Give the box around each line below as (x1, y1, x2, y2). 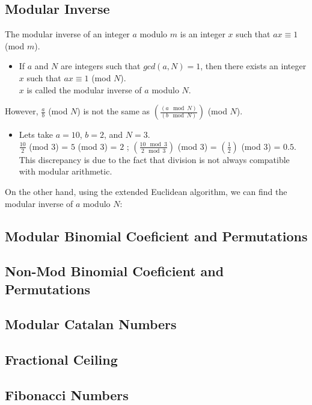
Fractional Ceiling (5, 350, 118, 369)
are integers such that (61, 60, 141, 72)
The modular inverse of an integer (5, 28, 130, 40)
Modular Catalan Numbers (5, 315, 177, 333)
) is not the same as (77, 105, 150, 117)
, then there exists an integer (200, 60, 307, 72)
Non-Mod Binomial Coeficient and (5, 262, 224, 280)
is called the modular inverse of (26, 83, 142, 96)
